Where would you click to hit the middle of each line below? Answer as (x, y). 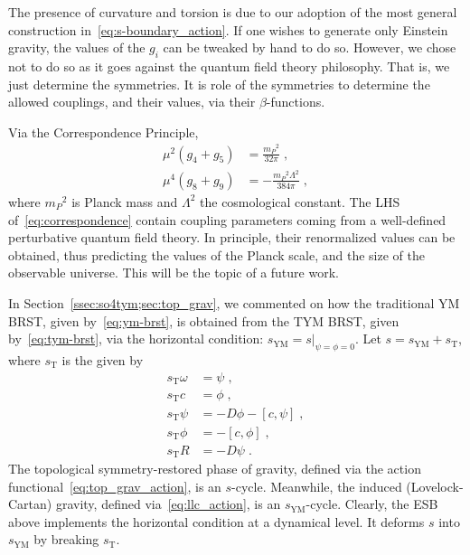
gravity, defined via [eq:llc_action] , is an (168, 504)
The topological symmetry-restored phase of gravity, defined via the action (215, 469)
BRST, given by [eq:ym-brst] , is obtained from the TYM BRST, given (204, 320)
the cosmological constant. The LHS (300, 201)
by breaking (66, 539)
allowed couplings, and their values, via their (132, 102)
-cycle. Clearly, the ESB (372, 504)
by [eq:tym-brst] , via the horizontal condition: (136, 339)
